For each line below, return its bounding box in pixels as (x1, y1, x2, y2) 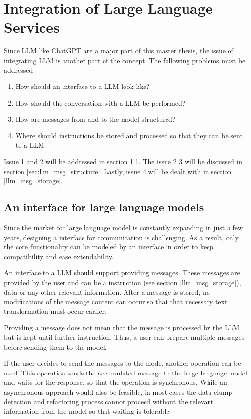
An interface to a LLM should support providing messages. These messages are (4, 267, 240, 278)
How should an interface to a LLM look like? (15, 81, 150, 91)
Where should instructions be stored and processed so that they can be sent (15, 130, 243, 140)
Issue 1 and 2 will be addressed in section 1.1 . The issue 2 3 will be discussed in (4, 156, 243, 167)
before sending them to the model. (4, 341, 107, 352)
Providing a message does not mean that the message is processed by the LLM (4, 322, 240, 332)
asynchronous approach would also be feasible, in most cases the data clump (4, 386, 232, 397)
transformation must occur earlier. (4, 306, 106, 316)
